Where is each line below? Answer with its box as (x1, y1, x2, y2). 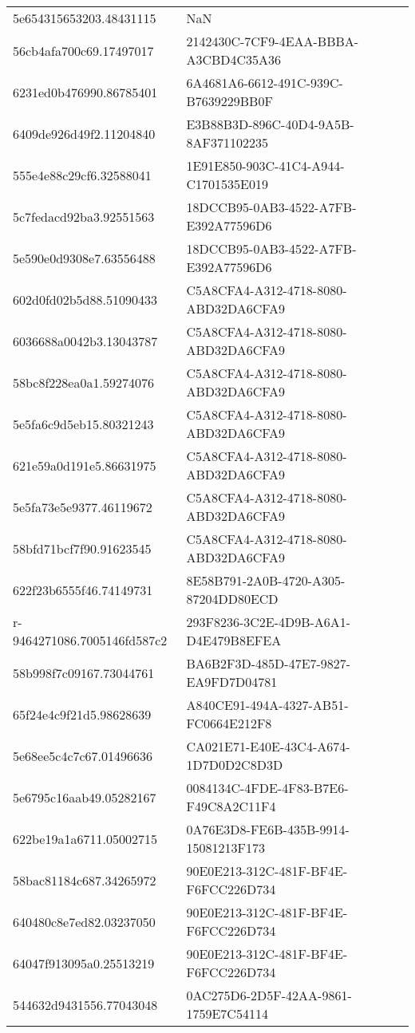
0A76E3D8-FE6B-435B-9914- (186, 820, 350, 838)
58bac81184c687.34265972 (13, 870, 156, 889)
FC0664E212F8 (186, 714, 272, 732)
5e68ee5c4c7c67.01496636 (13, 746, 153, 765)
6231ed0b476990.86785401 (13, 82, 158, 101)
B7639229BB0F (186, 92, 273, 110)
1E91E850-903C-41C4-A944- (186, 156, 345, 175)
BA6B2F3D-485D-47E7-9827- (186, 654, 351, 672)
